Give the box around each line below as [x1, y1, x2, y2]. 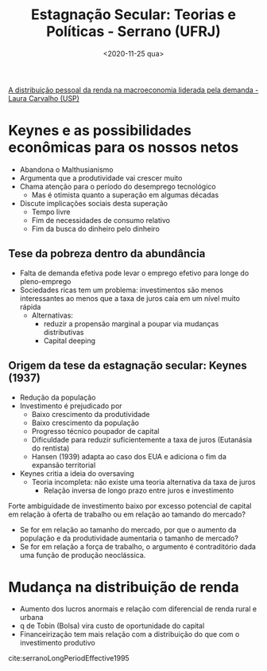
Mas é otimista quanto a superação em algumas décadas [31, 189, 219, 200]
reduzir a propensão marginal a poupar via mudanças [43, 318, 219, 328]
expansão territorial [31, 460, 96, 470]
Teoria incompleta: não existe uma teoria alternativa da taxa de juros [31, 477, 256, 486]
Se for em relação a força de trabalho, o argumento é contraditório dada [19, 541, 257, 551]
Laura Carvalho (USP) [8, 93, 79, 103]
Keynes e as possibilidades [8, 122, 192, 140]
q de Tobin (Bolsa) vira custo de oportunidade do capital [19, 621, 205, 630]
